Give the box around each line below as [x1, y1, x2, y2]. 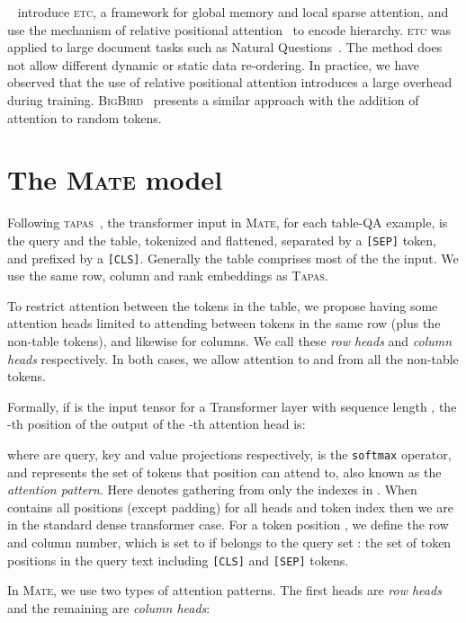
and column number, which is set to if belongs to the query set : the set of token [7, 532, 452, 551]
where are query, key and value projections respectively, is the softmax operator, [7, 444, 452, 463]
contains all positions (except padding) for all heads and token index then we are [7, 497, 453, 516]
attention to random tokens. [7, 108, 162, 127]
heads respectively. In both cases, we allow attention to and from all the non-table [7, 349, 459, 368]
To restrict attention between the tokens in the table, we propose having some [7, 296, 438, 315]
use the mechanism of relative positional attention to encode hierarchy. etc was [7, 20, 452, 39]
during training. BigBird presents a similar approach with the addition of [7, 90, 419, 109]
